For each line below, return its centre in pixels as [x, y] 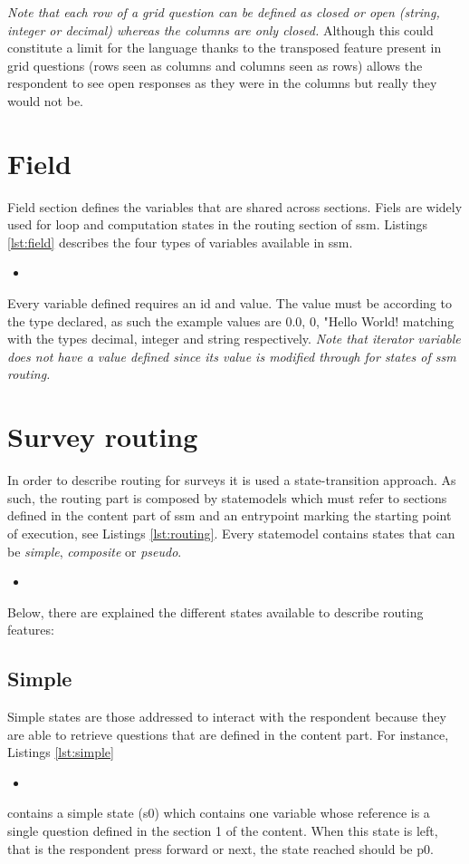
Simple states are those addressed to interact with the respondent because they [227, 717]
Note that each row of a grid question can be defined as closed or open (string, [224, 12]
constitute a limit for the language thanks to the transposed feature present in [225, 48]
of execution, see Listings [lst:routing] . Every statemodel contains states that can [231, 533]
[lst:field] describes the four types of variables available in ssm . [180, 242]
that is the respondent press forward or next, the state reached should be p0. [220, 848]
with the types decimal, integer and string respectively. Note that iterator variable [234, 339]
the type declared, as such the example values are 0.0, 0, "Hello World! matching [231, 320]
